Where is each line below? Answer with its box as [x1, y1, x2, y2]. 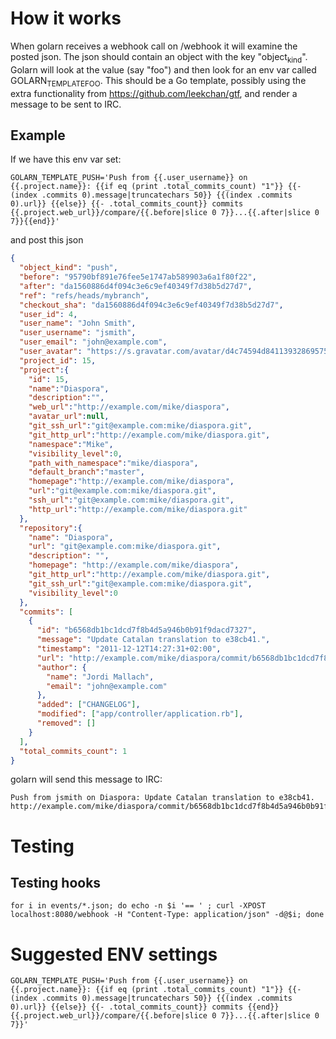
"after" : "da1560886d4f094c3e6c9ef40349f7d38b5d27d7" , [19, 281, 253, 291]
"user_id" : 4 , [19, 309, 78, 319]
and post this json [10, 234, 84, 246]
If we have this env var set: [10, 153, 122, 166]
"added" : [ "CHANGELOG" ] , [36, 700, 141, 710]
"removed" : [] [36, 718, 97, 729]
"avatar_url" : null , [28, 412, 110, 422]
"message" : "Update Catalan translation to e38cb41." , [36, 635, 271, 645]
